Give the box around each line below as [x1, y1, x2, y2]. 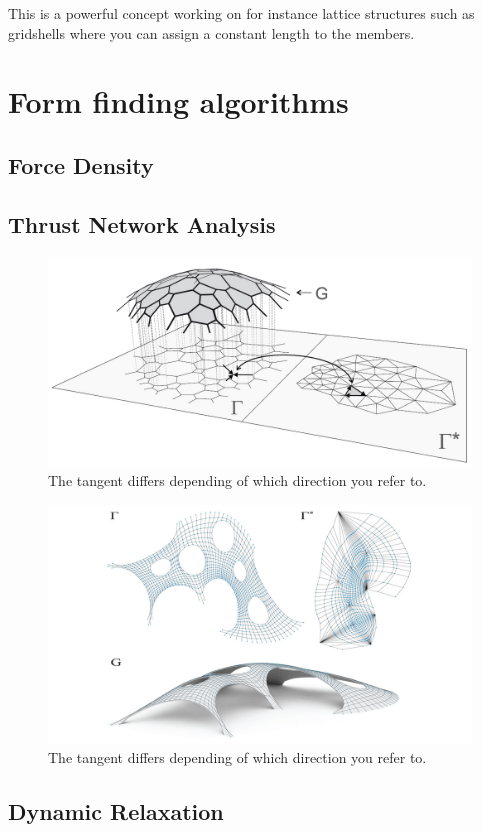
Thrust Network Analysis [8, 208, 276, 239]
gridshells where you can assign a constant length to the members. [8, 22, 415, 43]
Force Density [8, 149, 154, 180]
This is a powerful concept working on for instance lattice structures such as [8, 3, 475, 23]
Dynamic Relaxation [8, 796, 224, 827]
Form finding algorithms [8, 81, 349, 122]
